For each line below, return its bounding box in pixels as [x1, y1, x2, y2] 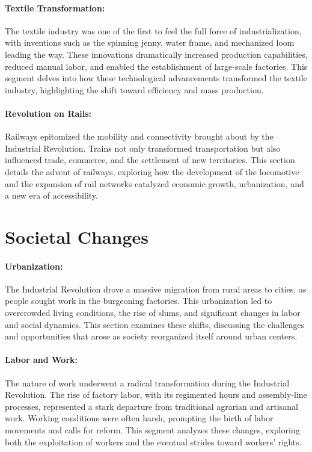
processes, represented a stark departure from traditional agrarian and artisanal [5, 400, 298, 412]
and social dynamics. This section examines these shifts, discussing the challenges [5, 318, 305, 330]
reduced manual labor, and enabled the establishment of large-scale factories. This [5, 60, 308, 72]
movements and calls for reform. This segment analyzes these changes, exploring [5, 424, 300, 436]
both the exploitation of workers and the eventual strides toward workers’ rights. [5, 435, 302, 448]
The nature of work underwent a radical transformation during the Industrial [5, 376, 290, 389]
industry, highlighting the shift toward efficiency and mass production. [5, 83, 264, 96]
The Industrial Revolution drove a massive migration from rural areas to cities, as [5, 282, 307, 295]
